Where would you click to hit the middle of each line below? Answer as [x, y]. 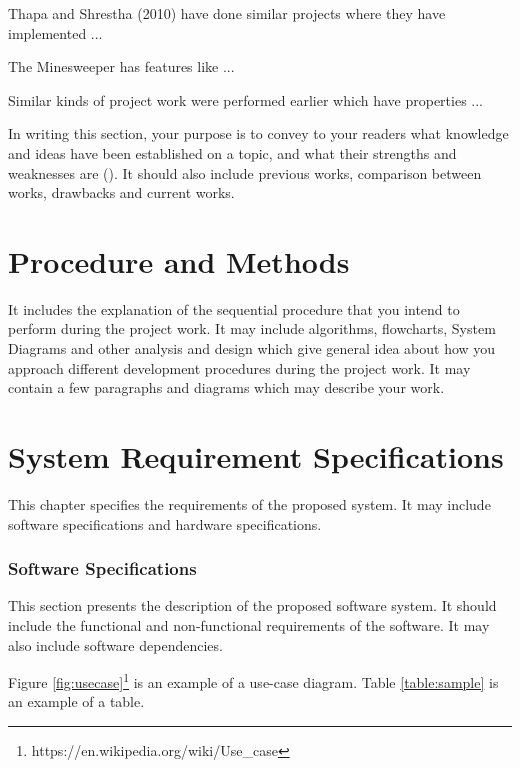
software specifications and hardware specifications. [165, 523]
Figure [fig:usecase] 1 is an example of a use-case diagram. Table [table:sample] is [253, 680]
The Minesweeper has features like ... [121, 66]
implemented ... [55, 32]
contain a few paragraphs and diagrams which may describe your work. [226, 387]
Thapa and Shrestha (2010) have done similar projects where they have [227, 13]
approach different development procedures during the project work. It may [239, 367]
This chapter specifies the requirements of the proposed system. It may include [249, 503]
